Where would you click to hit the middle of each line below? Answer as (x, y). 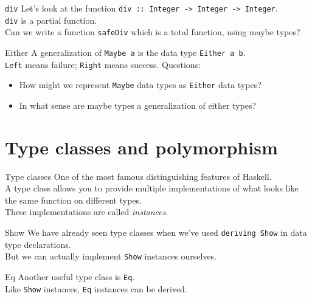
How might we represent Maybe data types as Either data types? (140, 85)
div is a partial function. (51, 20)
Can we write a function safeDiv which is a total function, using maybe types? (153, 32)
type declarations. (38, 244)
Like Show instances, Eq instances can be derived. (96, 288)
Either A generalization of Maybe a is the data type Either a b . (125, 52)
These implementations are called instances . (87, 212)
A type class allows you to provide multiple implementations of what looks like (152, 188)
